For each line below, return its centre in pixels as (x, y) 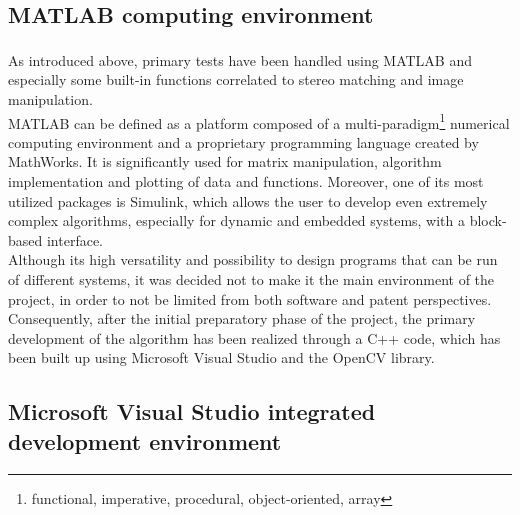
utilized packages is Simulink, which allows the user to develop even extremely (248, 200)
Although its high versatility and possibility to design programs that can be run (253, 259)
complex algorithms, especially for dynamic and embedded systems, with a (237, 220)
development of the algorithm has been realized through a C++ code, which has (254, 337)
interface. (75, 239)
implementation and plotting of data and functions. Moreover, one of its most (246, 181)
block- (488, 220)
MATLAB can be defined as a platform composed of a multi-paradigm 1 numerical (259, 121)
